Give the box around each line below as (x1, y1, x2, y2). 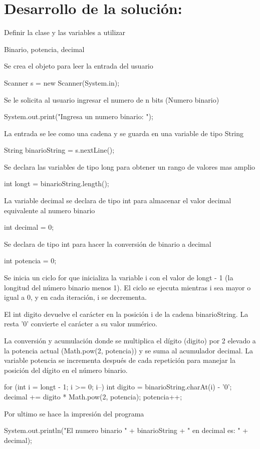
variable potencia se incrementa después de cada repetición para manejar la (4, 355, 236, 365)
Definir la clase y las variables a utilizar (4, 27, 126, 38)
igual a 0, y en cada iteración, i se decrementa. (4, 292, 147, 302)
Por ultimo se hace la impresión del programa (4, 408, 144, 418)
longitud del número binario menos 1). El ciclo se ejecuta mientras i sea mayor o (4, 282, 251, 292)
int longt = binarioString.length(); (4, 178, 109, 189)
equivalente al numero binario (4, 205, 95, 215)
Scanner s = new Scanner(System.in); (4, 77, 120, 88)
